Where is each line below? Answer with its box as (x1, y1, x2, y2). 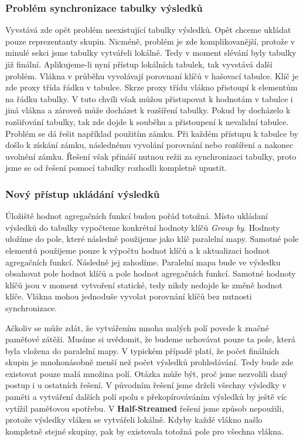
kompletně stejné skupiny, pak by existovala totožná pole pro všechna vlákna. (5, 425, 284, 437)
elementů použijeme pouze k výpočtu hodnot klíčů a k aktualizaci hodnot (5, 244, 270, 256)
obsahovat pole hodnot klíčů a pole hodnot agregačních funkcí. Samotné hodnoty (5, 267, 296, 280)
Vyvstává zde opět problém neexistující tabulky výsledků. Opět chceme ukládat (5, 23, 291, 36)
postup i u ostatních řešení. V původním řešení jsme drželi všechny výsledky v (5, 379, 287, 391)
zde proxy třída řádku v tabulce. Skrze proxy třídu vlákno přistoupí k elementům (5, 81, 298, 93)
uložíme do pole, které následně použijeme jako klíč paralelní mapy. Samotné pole (5, 233, 299, 245)
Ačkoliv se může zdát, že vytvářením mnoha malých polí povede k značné (5, 321, 269, 334)
